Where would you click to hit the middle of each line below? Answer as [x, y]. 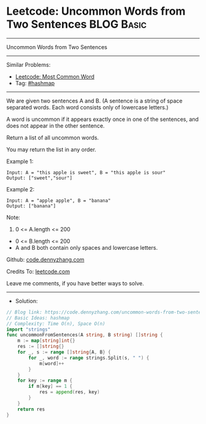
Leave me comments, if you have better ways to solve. [75, 283]
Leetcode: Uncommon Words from [96, 11]
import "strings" [29, 330]
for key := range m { [45, 381]
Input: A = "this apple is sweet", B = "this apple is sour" [86, 172]
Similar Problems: [29, 64]
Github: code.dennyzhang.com [45, 260]
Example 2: [21, 189]
